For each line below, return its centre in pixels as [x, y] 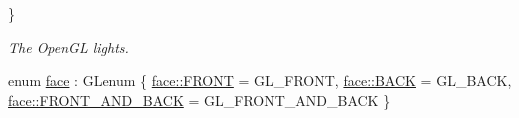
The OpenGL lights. [68, 46]
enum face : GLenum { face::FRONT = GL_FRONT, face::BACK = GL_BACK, [260, 80]
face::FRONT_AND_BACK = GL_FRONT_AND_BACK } [199, 99]
